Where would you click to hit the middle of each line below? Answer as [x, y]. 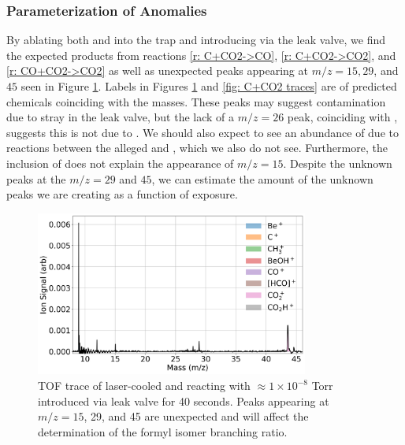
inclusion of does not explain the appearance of [120, 163]
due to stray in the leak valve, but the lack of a [121, 117]
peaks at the [36, 178]
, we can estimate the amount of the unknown [262, 178]
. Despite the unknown [338, 163]
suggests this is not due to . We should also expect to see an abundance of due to [202, 132]
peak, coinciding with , [342, 117]
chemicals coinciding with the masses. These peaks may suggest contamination [196, 101]
